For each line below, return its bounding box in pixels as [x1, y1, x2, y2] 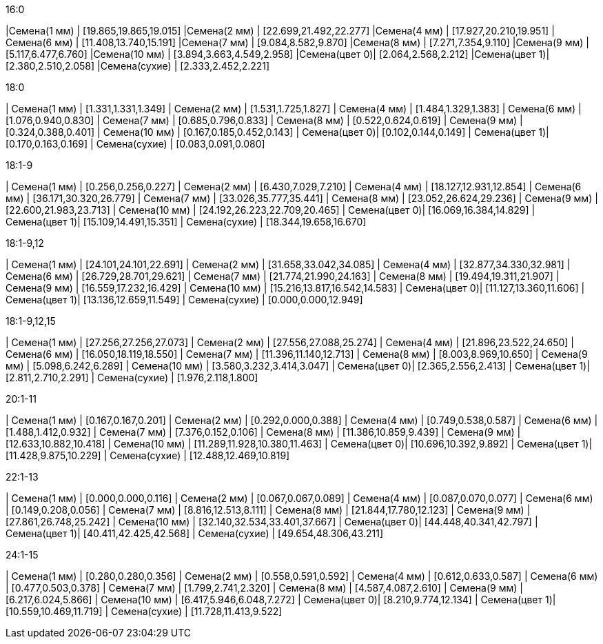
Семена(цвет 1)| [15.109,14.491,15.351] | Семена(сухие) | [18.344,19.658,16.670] [6, 216, 367, 228]
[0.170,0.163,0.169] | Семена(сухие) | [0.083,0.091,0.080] [6, 138, 265, 150]
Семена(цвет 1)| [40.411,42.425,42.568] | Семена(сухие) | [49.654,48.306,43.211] [6, 527, 384, 539]
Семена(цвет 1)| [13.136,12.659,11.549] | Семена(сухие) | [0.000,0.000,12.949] [6, 294, 363, 305]
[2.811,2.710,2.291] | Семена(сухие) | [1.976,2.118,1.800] [6, 372, 258, 383]
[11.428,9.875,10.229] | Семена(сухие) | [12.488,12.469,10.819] [6, 450, 290, 461]
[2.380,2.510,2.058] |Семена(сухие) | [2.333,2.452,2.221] [6, 60, 270, 72]
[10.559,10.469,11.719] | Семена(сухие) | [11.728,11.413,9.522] [6, 605, 283, 617]
